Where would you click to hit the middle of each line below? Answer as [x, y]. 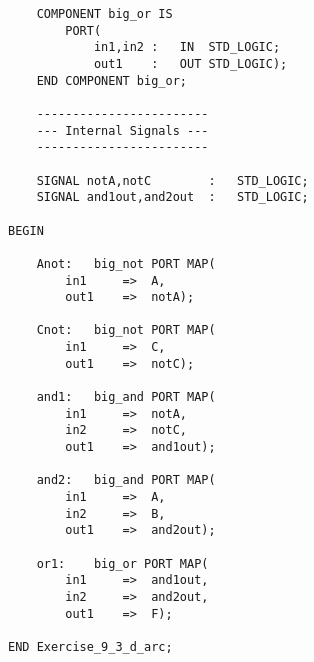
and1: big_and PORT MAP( [126, 397]
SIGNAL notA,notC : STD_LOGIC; [172, 180]
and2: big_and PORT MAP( [126, 480]
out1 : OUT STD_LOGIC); [190, 63]
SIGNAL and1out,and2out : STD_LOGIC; [172, 197]
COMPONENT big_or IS [104, 14]
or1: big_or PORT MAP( [122, 563]
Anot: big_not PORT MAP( [126, 263]
